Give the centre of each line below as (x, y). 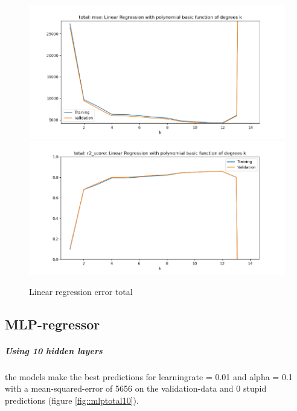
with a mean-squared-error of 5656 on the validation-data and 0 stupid (136, 388)
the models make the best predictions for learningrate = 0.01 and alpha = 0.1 (149, 376)
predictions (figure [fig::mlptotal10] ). (72, 400)
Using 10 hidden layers (54, 350)
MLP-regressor (53, 324)
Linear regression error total (81, 291)
